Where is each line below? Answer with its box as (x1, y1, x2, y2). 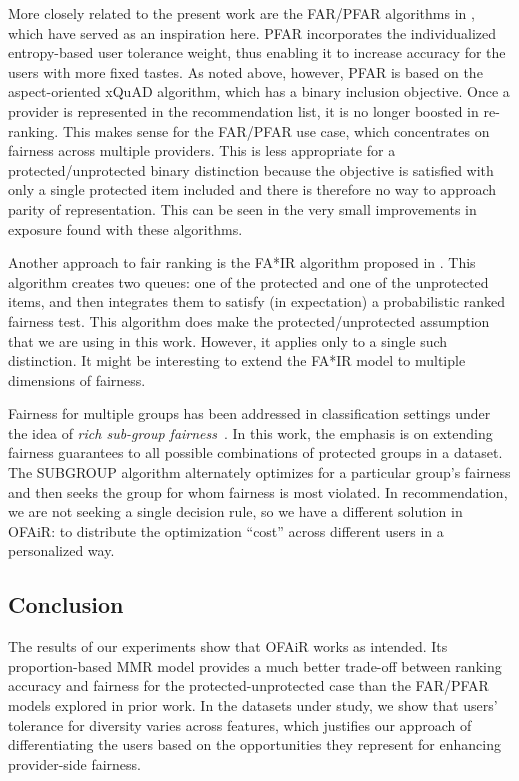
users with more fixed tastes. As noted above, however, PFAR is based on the (8, 61, 483, 82)
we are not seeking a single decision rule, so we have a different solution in (8, 501, 463, 522)
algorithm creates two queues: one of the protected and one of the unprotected (8, 271, 489, 292)
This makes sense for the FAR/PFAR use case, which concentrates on (62, 120, 490, 141)
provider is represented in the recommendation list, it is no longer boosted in (8, 100, 479, 121)
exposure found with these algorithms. (8, 218, 243, 239)
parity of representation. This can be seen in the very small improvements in (8, 198, 477, 219)
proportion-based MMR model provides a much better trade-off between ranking (8, 655, 502, 676)
